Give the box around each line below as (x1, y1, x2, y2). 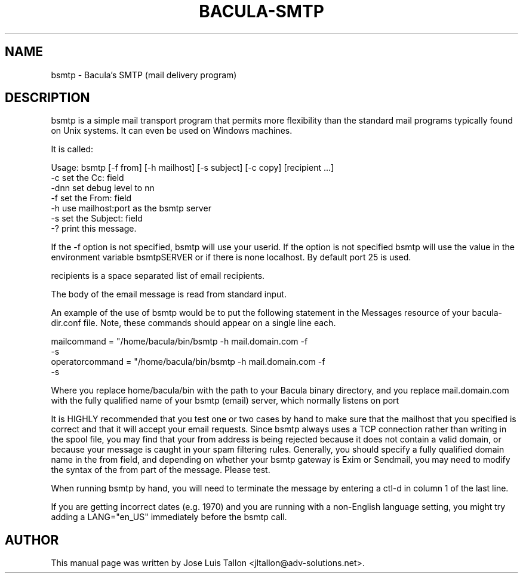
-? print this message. (51, 223, 137, 234)
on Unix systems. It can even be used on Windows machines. (51, 125, 293, 136)
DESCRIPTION (5, 90, 90, 106)
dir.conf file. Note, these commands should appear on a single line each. (51, 318, 336, 328)
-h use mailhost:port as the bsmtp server (51, 203, 211, 214)
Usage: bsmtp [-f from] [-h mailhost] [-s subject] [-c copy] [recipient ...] (51, 162, 334, 173)
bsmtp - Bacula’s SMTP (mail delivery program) (51, 69, 237, 80)
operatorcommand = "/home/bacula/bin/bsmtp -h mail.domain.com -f (51, 356, 325, 367)
